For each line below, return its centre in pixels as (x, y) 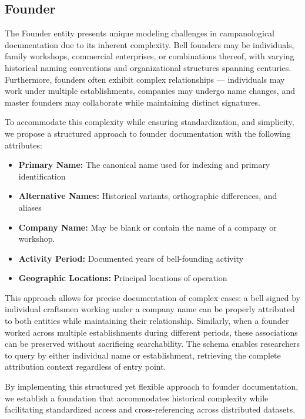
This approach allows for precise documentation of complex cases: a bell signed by (152, 297)
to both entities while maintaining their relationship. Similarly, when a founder (147, 321)
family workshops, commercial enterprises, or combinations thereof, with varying (150, 56)
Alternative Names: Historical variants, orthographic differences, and (148, 196)
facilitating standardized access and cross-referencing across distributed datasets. (150, 409)
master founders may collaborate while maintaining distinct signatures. (133, 102)
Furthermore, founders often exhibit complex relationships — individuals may (145, 79)
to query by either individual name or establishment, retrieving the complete (143, 355)
